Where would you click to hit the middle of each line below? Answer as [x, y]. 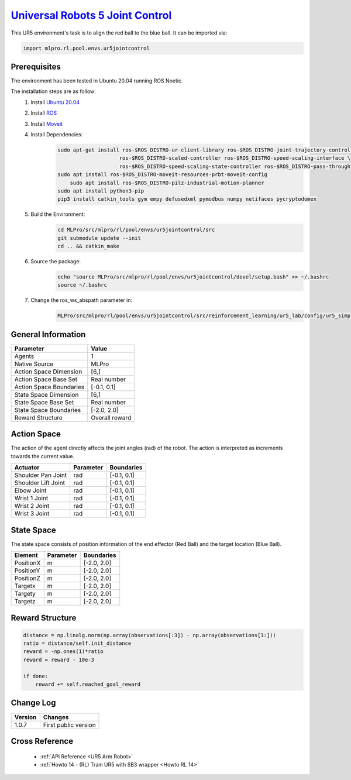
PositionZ [27, 578]
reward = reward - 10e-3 [59, 659]
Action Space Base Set [46, 379]
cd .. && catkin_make [89, 246]
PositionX [27, 563]
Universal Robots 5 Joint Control [91, 15]
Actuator [27, 468]
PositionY [27, 571]
